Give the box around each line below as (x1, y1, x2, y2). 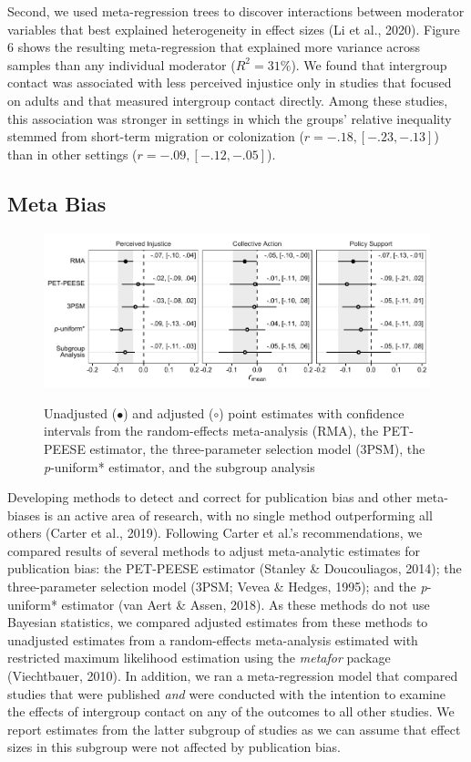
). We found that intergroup (291, 55, 447, 74)
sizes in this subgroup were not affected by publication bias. (7, 737, 342, 757)
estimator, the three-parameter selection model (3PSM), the (89, 438, 425, 458)
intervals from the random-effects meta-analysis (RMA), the (44, 421, 379, 440)
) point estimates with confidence (219, 403, 404, 422)
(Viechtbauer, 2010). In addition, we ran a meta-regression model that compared (7, 666, 458, 685)
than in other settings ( (7, 144, 138, 163)
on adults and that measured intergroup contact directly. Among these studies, (7, 90, 448, 109)
